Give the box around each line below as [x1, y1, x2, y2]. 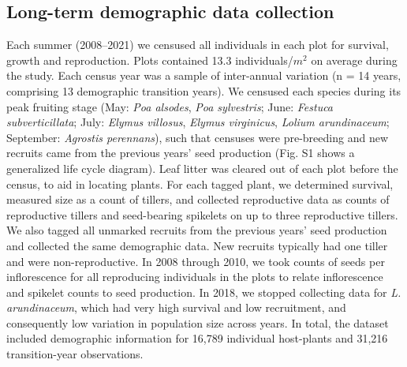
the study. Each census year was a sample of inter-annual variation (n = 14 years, [6, 67, 401, 84]
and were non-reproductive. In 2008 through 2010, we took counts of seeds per [6, 253, 385, 269]
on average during [311, 51, 398, 68]
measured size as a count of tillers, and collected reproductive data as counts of [6, 191, 390, 208]
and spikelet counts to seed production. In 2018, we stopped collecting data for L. [6, 283, 401, 300]
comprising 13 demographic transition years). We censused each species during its [6, 82, 401, 99]
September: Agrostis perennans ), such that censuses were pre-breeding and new [6, 129, 388, 145]
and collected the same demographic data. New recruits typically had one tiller [6, 237, 388, 253]
